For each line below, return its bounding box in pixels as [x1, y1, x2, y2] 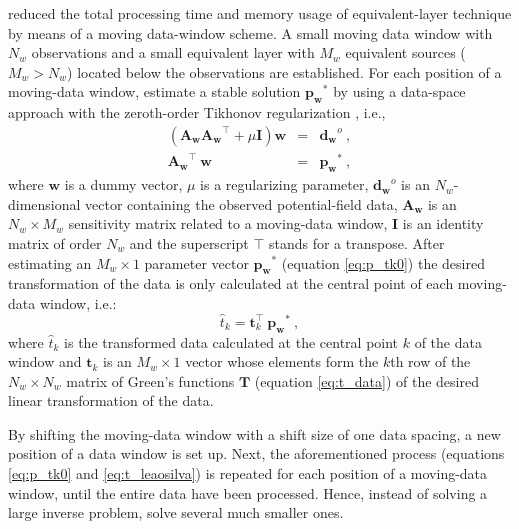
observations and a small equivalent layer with [31, 42, 315, 63]
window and [8, 351, 82, 372]
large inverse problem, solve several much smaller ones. [8, 502, 344, 523]
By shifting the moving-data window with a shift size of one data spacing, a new [8, 423, 501, 444]
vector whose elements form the [185, 351, 379, 372]
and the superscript [129, 232, 249, 253]
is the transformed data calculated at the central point [64, 331, 399, 352]
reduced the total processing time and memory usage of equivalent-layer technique [8, 3, 512, 23]
